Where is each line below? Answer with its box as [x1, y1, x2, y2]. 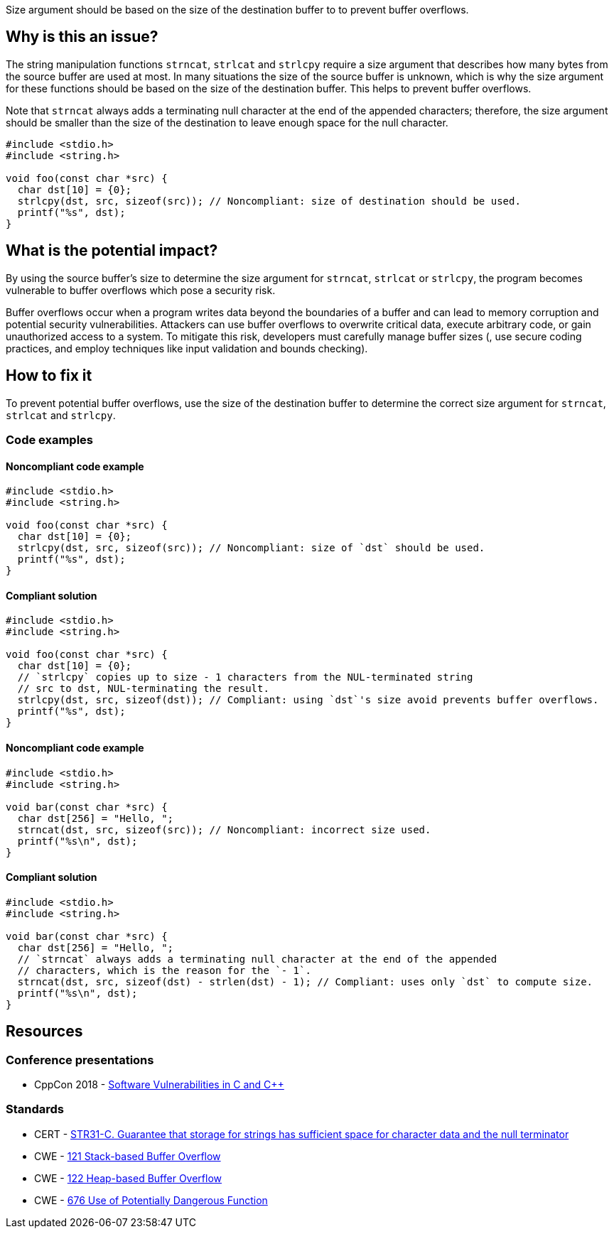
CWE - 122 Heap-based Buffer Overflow [34, 1171, 222, 1184]
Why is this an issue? [6, 28, 158, 46]
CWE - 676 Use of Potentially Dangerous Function [34, 1194, 268, 1206]
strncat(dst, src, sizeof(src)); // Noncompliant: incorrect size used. [17, 823, 431, 835]
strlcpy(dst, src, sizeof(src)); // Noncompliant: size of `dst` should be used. [17, 542, 485, 554]
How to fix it [6, 367, 92, 385]
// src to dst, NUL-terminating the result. [17, 683, 269, 695]
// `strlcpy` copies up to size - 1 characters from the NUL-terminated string [17, 671, 473, 683]
